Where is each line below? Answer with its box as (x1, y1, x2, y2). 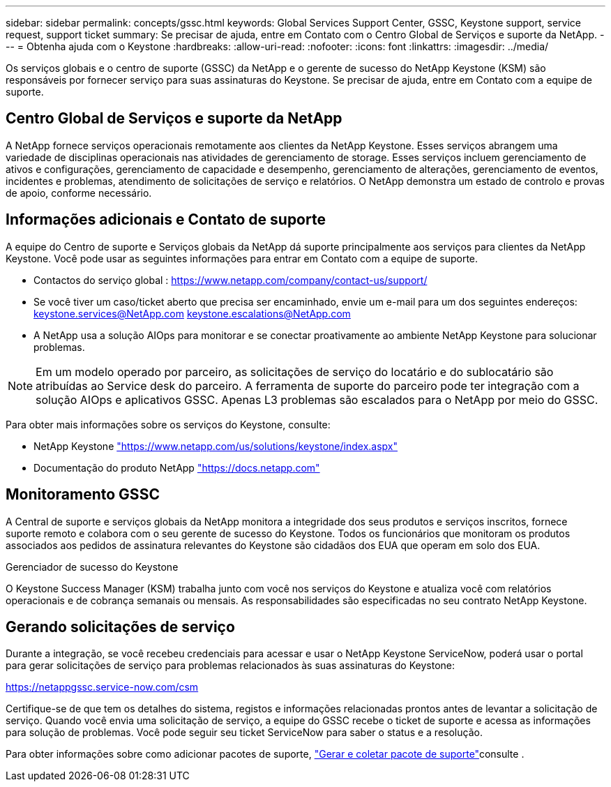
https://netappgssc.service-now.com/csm (6, 681, 199, 694)
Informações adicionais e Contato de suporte (6, 211, 326, 229)
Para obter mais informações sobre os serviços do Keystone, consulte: (6, 418, 331, 430)
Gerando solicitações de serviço (6, 617, 235, 636)
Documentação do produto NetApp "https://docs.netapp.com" (33, 461, 320, 474)
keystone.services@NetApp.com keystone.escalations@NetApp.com (33, 307, 351, 320)
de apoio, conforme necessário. (6, 186, 152, 199)
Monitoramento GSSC (6, 486, 160, 504)
